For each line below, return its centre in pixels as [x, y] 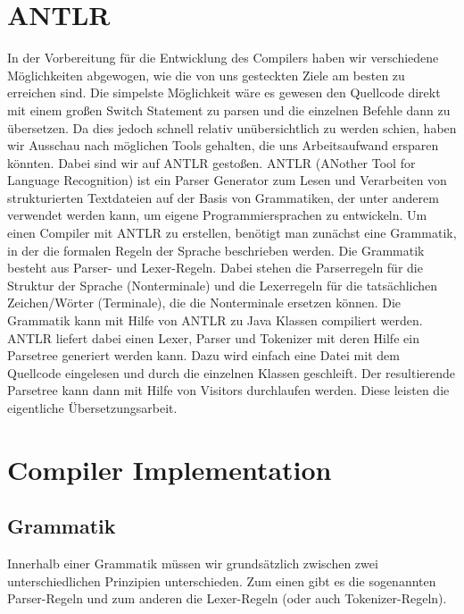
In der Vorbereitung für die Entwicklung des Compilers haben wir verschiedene [223, 58]
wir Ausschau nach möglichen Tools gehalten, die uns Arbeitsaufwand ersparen [223, 145]
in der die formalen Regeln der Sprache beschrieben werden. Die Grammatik [216, 250]
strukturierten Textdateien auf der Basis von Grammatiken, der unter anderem [223, 197]
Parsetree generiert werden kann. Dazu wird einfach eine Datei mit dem [203, 355]
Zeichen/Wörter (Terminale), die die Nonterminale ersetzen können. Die [204, 303]
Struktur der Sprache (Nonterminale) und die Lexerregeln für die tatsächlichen [223, 285]
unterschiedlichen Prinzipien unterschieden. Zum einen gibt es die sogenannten [222, 580]
